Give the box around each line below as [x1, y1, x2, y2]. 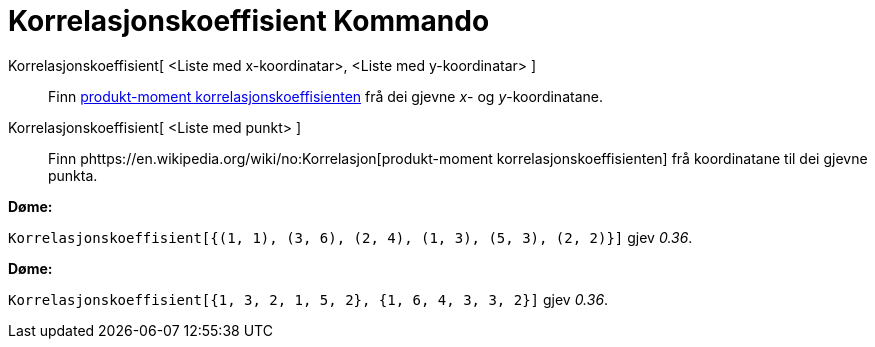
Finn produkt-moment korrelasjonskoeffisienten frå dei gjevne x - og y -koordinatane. [48, 87, 603, 105]
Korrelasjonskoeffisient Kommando [8, 4, 490, 38]
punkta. [48, 166, 98, 184]
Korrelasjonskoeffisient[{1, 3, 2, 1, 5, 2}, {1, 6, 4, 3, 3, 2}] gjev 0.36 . [8, 290, 609, 308]
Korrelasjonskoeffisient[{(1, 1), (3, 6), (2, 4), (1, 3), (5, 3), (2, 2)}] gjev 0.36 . [8, 228, 693, 246]
